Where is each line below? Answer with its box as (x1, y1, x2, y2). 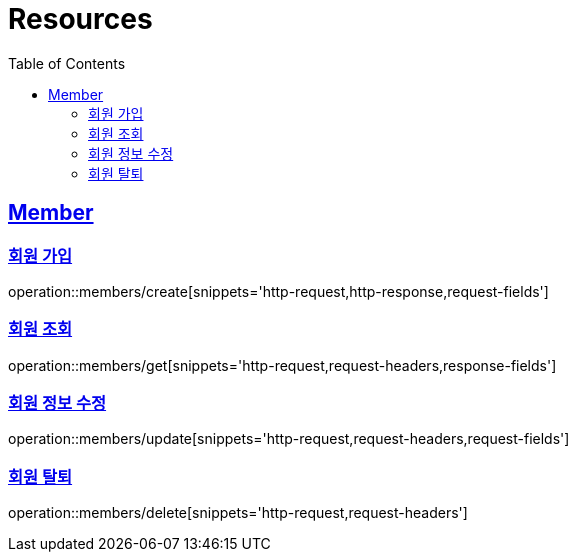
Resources (8, 2, 153, 36)
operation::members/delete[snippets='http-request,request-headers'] (8, 504, 468, 522)
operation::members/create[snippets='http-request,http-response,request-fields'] (8, 282, 549, 300)
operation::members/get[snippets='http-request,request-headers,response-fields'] (8, 356, 557, 374)
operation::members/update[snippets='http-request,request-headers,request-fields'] (8, 430, 570, 448)
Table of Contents (8, 54, 126, 72)
